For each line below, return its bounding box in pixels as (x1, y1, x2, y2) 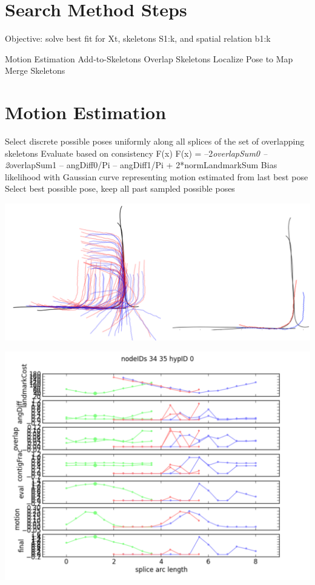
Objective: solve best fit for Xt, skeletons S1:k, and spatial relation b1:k (5, 32, 271, 45)
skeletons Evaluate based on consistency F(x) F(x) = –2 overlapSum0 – (5, 146, 268, 159)
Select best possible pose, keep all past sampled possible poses (5, 182, 235, 195)
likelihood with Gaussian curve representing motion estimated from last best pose (5, 170, 308, 183)
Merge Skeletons (5, 64, 65, 77)
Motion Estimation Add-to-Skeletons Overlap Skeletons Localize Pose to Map (5, 52, 293, 65)
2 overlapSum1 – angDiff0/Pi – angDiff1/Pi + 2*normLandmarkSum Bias (5, 159, 277, 171)
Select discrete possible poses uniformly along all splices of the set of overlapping (5, 135, 305, 148)
